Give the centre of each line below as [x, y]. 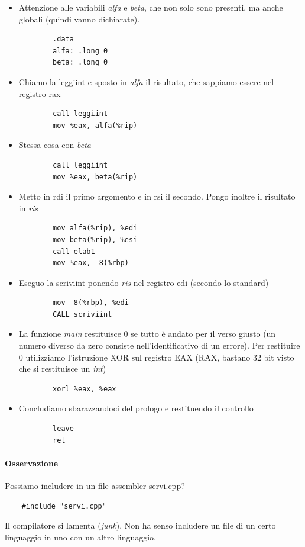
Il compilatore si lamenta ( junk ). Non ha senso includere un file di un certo [140, 525]
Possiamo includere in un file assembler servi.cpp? [95, 486]
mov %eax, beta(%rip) [95, 177]
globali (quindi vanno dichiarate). [79, 19]
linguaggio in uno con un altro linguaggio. [80, 537]
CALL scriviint [82, 314]
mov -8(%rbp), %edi [91, 303]
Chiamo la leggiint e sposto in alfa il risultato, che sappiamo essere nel [146, 81]
